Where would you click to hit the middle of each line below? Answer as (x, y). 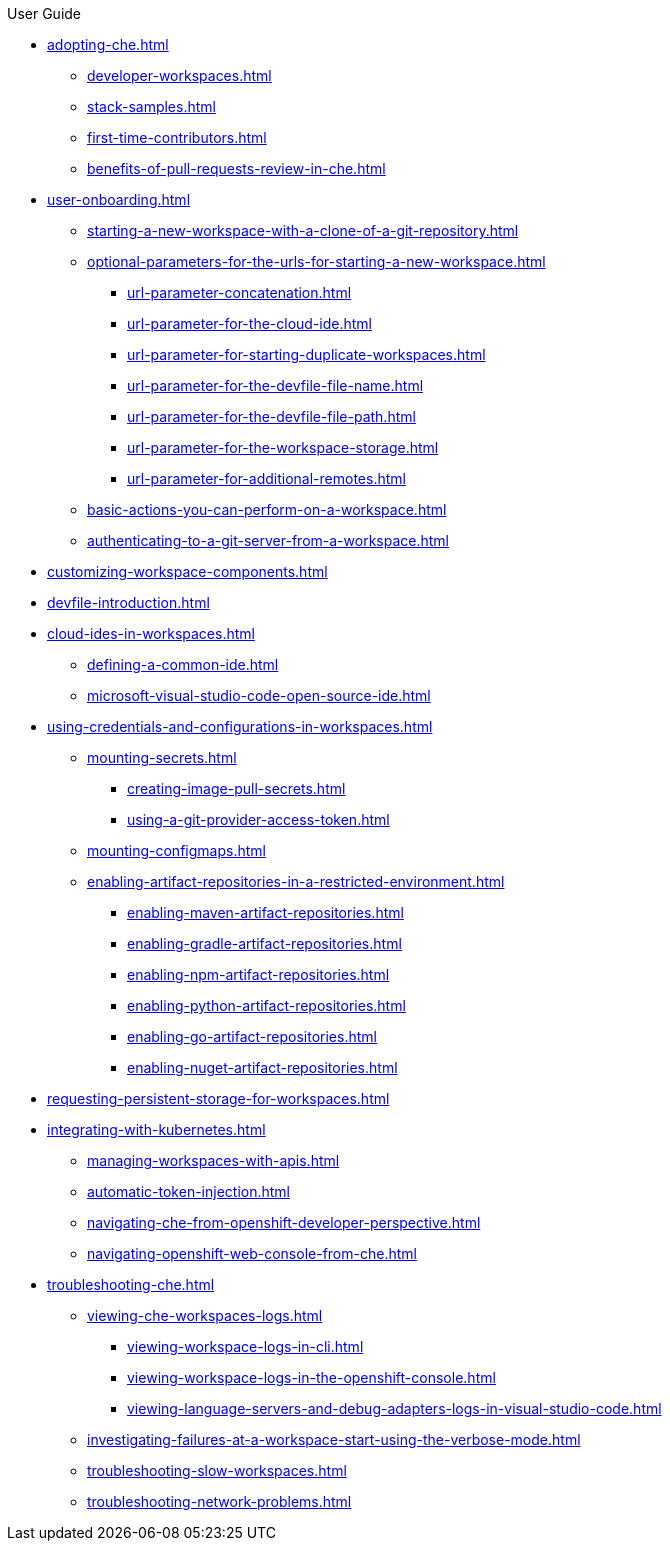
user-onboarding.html (119, 199)
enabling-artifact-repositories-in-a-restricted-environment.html (296, 881)
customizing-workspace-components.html (187, 571)
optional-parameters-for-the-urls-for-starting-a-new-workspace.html (316, 261)
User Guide (44, 13)
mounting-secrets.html (162, 757)
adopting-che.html (108, 44)
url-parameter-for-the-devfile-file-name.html (275, 385)
